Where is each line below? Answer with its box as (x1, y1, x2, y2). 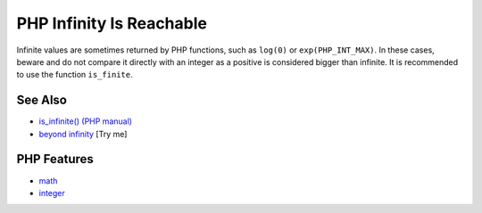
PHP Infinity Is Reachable (16, 13, 207, 33)
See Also (16, 93, 67, 108)
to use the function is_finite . (16, 70, 133, 80)
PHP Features (16, 152, 94, 167)
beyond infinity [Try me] (38, 128, 128, 139)
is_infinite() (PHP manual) (38, 116, 133, 127)
